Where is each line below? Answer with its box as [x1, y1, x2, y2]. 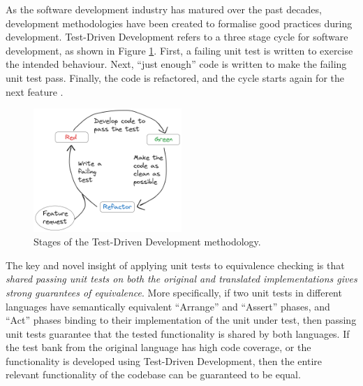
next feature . [6, 84, 64, 99]
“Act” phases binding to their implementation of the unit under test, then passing [6, 313, 357, 327]
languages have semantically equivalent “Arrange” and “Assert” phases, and [6, 299, 330, 313]
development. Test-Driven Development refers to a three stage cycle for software [6, 29, 348, 44]
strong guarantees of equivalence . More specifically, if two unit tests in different [6, 285, 342, 299]
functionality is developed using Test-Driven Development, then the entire [6, 353, 322, 368]
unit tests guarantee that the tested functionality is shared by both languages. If [6, 326, 350, 341]
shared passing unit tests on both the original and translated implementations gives [6, 271, 357, 286]
